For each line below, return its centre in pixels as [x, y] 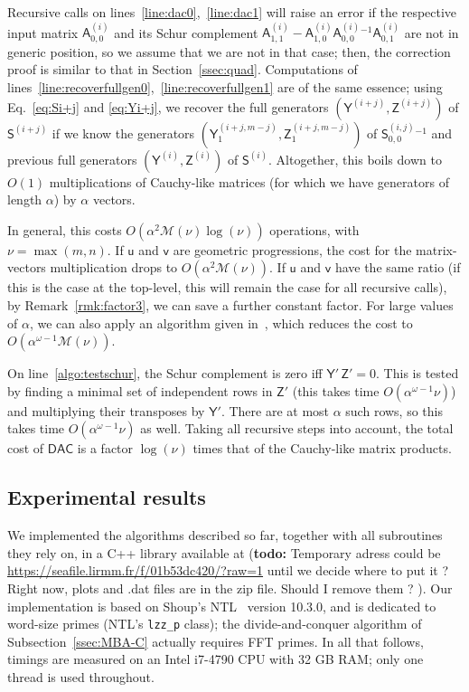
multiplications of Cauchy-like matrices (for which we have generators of [249, 181]
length [25, 199]
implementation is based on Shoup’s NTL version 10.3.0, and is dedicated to [222, 606]
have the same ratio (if [398, 267]
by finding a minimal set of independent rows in [140, 390]
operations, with [314, 229]
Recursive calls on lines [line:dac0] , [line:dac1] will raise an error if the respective [232, 12]
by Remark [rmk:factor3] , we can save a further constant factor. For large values [230, 304]
